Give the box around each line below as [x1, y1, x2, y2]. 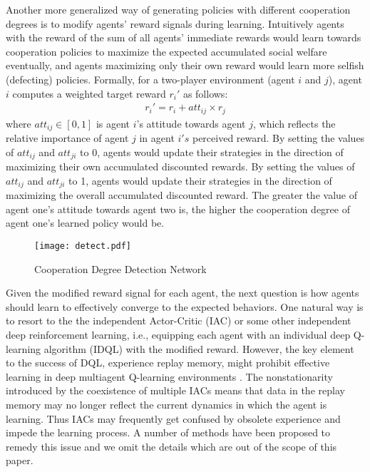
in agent [139, 130, 175, 145]
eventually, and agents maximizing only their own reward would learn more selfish [6, 58, 364, 73]
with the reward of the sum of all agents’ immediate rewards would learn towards [6, 30, 361, 45]
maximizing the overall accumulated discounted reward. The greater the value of [6, 188, 357, 202]
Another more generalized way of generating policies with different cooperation [6, 2, 351, 16]
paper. [6, 453, 34, 468]
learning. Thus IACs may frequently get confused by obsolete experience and [6, 411, 341, 426]
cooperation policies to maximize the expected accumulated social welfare [6, 43, 327, 58]
